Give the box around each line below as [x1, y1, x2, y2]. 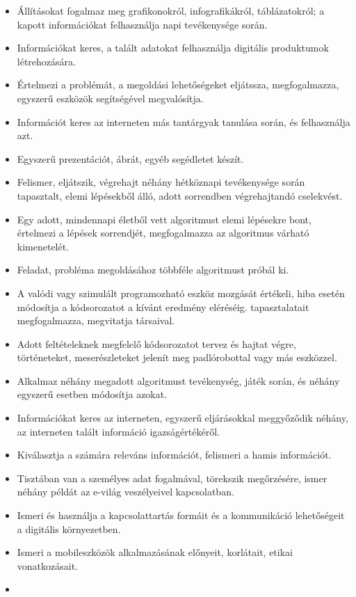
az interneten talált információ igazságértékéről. [17, 424, 220, 438]
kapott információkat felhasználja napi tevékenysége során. [17, 17, 268, 31]
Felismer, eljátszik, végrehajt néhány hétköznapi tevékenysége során [17, 175, 305, 189]
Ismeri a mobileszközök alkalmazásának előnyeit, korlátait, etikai [17, 545, 293, 559]
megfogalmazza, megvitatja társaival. [17, 313, 175, 328]
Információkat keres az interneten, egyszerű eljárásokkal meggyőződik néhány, [17, 411, 348, 425]
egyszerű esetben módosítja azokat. [17, 387, 168, 401]
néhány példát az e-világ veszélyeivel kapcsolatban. [17, 484, 234, 499]
